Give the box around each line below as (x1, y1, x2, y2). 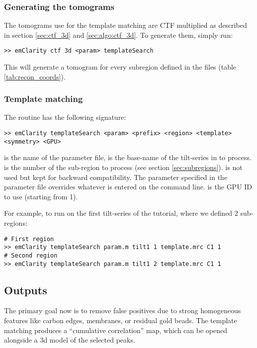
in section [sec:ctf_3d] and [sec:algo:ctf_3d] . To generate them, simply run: (4, 29, 233, 40)
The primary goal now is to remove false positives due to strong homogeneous (4, 305, 241, 316)
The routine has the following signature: (4, 112, 126, 122)
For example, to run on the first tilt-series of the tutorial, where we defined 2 (4, 208, 238, 218)
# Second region (4, 252, 58, 259)
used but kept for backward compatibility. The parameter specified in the (4, 172, 228, 182)
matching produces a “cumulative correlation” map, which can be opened (4, 325, 227, 335)
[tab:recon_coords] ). (4, 71, 66, 82)
